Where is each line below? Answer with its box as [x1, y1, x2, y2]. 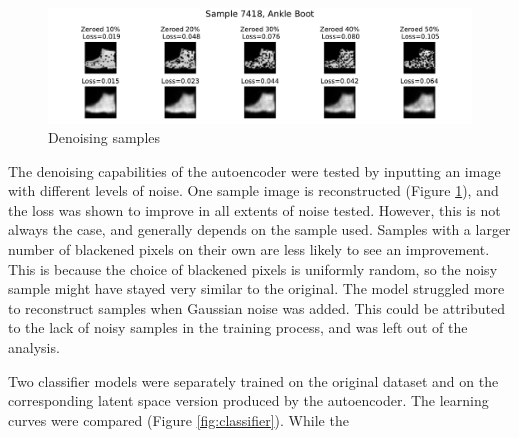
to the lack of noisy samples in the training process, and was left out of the [8, 317, 468, 338]
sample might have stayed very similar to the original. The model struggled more [8, 278, 505, 299]
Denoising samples [48, 127, 161, 148]
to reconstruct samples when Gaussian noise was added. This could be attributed [8, 297, 506, 318]
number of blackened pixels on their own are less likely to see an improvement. [8, 239, 490, 260]
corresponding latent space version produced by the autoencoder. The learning [8, 390, 489, 411]
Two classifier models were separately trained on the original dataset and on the [8, 370, 499, 391]
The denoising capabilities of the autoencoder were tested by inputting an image [8, 160, 501, 181]
